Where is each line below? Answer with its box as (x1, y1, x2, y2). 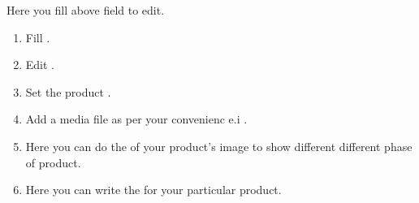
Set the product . (25, 83, 111, 100)
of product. (25, 153, 81, 171)
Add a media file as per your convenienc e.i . (25, 110, 248, 127)
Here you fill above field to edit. (6, 2, 165, 18)
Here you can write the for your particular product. (25, 181, 282, 198)
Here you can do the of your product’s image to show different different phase (25, 137, 413, 154)
